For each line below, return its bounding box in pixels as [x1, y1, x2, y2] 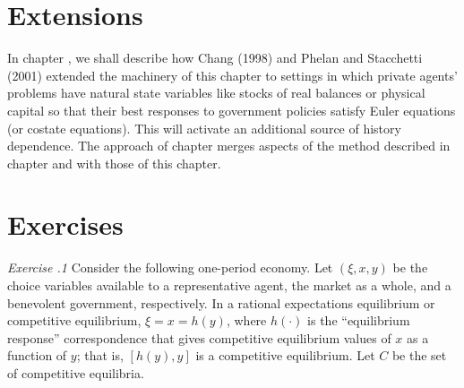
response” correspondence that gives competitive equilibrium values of [7, 328, 391, 347]
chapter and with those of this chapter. [7, 153, 221, 172]
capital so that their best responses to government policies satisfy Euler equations [7, 100, 456, 119]
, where [226, 311, 267, 330]
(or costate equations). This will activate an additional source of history [7, 118, 401, 137]
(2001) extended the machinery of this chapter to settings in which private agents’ [7, 65, 458, 84]
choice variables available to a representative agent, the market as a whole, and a [7, 276, 451, 294]
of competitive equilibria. [7, 363, 144, 382]
